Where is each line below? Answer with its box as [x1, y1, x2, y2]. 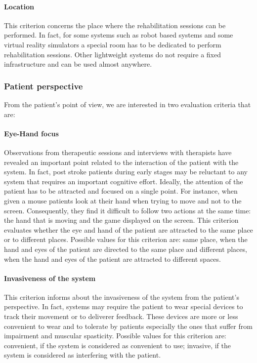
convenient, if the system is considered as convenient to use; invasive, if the [4, 340, 231, 350]
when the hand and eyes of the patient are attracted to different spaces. [4, 253, 221, 264]
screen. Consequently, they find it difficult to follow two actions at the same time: [4, 205, 251, 215]
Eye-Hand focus [4, 128, 59, 138]
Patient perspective [4, 80, 83, 92]
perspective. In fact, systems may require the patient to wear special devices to [4, 301, 243, 312]
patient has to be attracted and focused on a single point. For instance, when [4, 186, 238, 196]
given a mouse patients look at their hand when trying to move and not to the [4, 195, 242, 205]
